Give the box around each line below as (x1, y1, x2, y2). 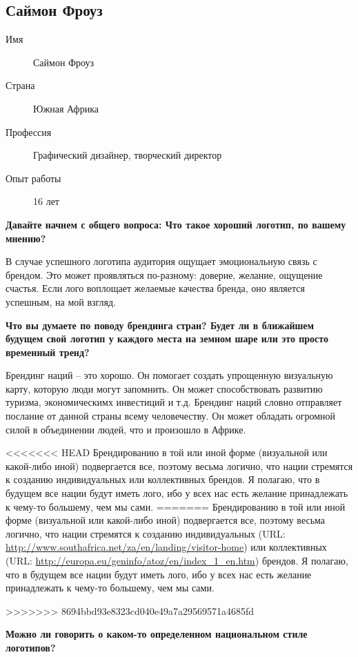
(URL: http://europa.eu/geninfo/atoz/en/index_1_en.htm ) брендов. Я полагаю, (6, 553, 348, 568)
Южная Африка (33, 101, 99, 115)
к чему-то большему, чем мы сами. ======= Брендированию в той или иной (6, 499, 346, 513)
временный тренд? (6, 344, 90, 359)
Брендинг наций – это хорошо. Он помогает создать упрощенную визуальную (6, 368, 333, 382)
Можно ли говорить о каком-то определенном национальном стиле (6, 627, 308, 641)
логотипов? (6, 640, 56, 654)
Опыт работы (6, 170, 61, 185)
